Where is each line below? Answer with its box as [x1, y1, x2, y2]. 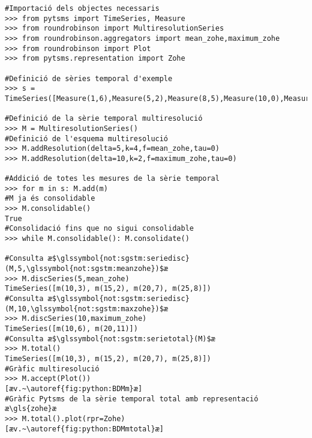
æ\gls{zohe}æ [5, 404, 56, 413]
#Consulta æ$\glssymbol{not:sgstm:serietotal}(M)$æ [5, 334, 215, 343]
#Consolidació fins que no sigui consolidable [5, 224, 194, 233]
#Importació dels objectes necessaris [5, 4, 160, 13]
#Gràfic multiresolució [5, 364, 100, 373]
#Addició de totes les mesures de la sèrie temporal [5, 174, 220, 183]
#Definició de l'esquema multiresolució [5, 134, 169, 143]
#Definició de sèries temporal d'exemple [5, 74, 173, 83]
